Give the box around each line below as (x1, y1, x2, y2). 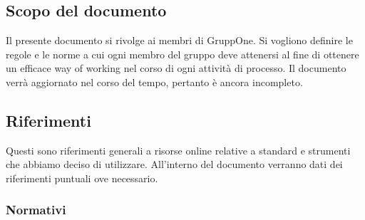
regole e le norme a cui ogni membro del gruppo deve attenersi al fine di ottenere (6, 46, 359, 61)
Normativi (6, 201, 66, 219)
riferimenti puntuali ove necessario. (6, 170, 158, 185)
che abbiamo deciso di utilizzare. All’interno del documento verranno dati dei (6, 157, 343, 172)
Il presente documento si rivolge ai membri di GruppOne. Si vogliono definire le (6, 33, 353, 48)
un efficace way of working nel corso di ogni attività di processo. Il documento (6, 61, 346, 75)
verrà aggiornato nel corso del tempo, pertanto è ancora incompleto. (6, 74, 303, 89)
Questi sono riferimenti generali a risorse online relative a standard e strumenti (6, 142, 351, 157)
